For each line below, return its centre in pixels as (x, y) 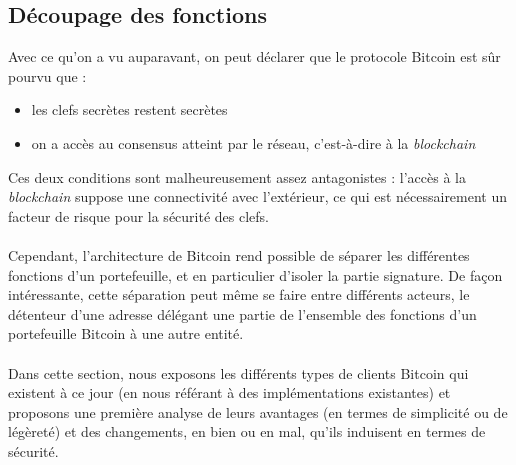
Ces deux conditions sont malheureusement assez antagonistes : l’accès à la (237, 176)
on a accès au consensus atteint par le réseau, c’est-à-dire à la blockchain (253, 142)
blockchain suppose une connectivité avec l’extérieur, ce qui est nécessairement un (258, 196)
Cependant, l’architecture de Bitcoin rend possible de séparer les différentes (239, 254)
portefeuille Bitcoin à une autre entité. (126, 333)
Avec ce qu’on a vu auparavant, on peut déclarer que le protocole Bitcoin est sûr (254, 56)
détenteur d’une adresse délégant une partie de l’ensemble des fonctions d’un (242, 313)
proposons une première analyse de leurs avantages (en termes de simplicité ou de (258, 411)
